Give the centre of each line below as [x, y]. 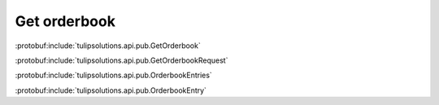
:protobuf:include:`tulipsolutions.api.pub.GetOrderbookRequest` [122, 60]
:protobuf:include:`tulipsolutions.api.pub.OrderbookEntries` [114, 75]
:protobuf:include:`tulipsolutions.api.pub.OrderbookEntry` [111, 90]
